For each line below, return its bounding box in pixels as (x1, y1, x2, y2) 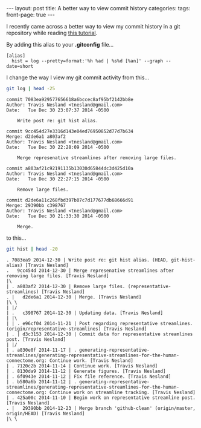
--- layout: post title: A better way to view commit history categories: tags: (6, 5, 191, 12)
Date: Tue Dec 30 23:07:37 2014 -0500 (6, 107, 110, 113)
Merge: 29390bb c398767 (6, 202, 66, 208)
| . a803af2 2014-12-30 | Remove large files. (6, 283, 126, 289)
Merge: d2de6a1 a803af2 (6, 133, 66, 140)
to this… (6, 234, 27, 242)
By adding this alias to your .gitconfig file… (6, 41, 114, 48)
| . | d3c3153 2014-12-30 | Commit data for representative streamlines (6, 331, 193, 337)
